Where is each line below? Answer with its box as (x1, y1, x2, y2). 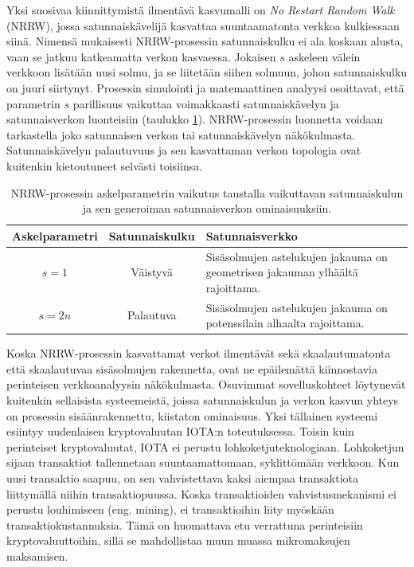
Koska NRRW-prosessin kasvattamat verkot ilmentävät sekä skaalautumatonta (6, 345, 391, 362)
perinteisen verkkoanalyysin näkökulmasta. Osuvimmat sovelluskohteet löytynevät (6, 376, 406, 393)
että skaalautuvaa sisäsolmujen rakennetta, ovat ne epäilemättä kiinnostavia (6, 360, 377, 377)
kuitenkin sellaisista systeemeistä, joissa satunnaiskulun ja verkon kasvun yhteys (6, 392, 399, 409)
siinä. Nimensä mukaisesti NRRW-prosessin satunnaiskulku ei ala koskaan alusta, (6, 33, 404, 49)
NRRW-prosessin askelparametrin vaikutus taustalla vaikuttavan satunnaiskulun (10, 184, 404, 201)
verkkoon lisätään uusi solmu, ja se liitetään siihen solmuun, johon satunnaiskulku (6, 64, 408, 80)
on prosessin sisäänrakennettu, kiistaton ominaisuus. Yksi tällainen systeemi (6, 407, 378, 424)
